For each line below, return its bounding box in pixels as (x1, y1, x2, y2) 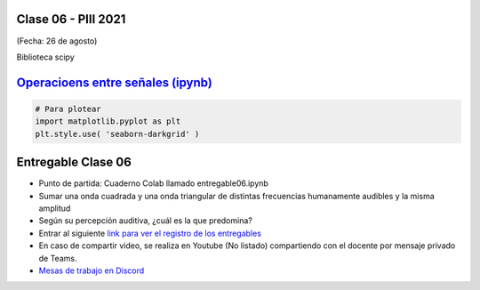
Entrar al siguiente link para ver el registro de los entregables (38, 228, 262, 238)
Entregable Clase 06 (16, 155, 132, 170)
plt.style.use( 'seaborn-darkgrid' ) (35, 129, 200, 139)
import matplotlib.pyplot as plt (35, 117, 181, 126)
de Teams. (38, 253, 77, 263)
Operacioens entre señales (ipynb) (16, 75, 212, 90)
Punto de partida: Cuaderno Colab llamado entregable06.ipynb (38, 178, 268, 189)
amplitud (38, 203, 71, 213)
